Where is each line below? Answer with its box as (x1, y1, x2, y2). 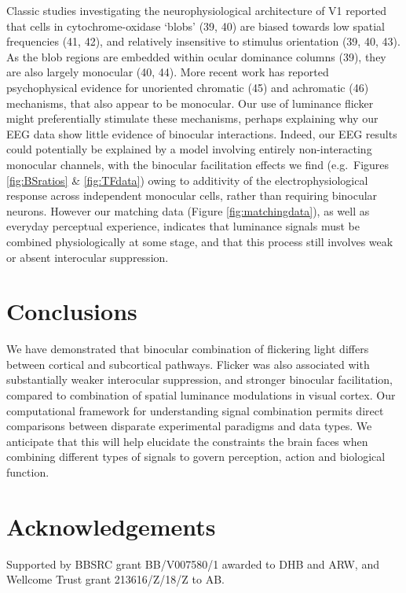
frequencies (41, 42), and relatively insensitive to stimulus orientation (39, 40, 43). (6, 33, 401, 50)
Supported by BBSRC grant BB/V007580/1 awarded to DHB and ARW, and (6, 555, 379, 572)
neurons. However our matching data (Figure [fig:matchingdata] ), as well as (6, 202, 370, 219)
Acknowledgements (6, 510, 216, 542)
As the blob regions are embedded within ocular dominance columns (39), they (6, 48, 386, 64)
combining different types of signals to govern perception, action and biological (6, 448, 386, 465)
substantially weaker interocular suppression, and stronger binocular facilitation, (6, 371, 393, 388)
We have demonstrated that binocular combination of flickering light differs (6, 341, 369, 357)
